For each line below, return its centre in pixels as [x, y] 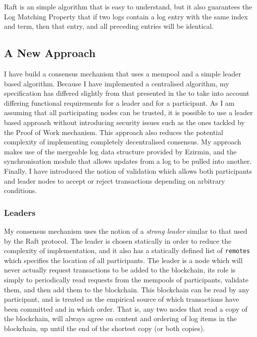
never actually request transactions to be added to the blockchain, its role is [120, 270]
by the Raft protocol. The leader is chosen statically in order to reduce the [118, 240]
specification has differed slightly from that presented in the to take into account [127, 93]
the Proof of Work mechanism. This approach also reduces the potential [114, 132]
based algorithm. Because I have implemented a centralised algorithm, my [117, 83]
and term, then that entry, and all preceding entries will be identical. [109, 26]
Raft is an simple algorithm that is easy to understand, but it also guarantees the [128, 6]
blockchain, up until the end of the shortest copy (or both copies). [104, 328]
